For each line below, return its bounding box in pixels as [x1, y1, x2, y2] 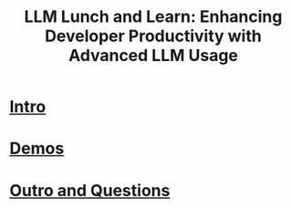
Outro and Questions [9, 180, 171, 201]
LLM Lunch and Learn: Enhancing [24, 6, 283, 27]
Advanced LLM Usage [68, 46, 239, 66]
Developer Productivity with [45, 26, 262, 47]
